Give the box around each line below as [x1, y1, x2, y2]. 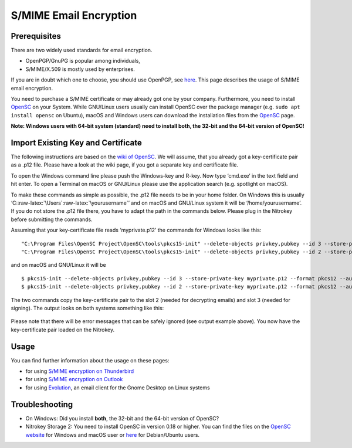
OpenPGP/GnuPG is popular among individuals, [25, 57, 141, 65]
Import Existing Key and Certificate [11, 138, 142, 148]
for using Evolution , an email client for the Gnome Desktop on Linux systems [25, 384, 211, 391]
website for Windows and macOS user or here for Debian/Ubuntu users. [25, 431, 199, 438]
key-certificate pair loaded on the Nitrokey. [11, 326, 114, 333]
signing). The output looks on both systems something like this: [11, 304, 164, 311]
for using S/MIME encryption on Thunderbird [25, 368, 134, 375]
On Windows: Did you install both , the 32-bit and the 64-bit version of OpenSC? [25, 415, 219, 422]
